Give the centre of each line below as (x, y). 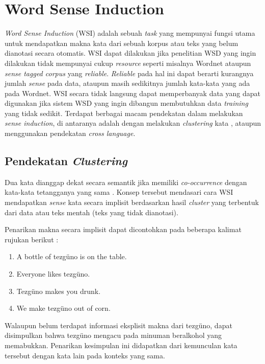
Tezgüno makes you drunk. (59, 291)
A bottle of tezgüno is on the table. (72, 256)
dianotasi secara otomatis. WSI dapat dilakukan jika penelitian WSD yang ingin (130, 53)
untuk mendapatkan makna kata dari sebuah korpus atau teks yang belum (122, 43)
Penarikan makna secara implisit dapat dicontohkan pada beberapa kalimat (123, 229)
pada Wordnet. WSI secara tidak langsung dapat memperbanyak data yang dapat (132, 93)
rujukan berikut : (32, 239)
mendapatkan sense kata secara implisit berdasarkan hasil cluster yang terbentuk (132, 202)
